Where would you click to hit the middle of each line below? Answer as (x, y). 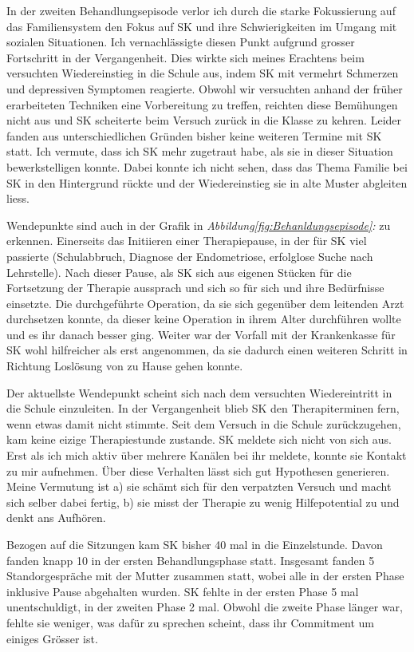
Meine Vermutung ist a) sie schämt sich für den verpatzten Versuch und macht (199, 486)
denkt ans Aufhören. (56, 518)
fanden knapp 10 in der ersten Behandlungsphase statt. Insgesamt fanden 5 (191, 560)
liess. (18, 198)
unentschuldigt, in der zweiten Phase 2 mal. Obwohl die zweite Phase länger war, (205, 607)
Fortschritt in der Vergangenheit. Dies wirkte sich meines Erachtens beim (185, 57)
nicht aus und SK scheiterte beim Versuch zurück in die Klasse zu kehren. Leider (204, 120)
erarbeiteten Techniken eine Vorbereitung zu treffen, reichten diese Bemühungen (202, 104)
